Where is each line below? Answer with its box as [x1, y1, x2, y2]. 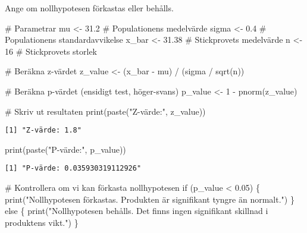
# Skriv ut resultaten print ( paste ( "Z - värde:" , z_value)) [5, 105, 206, 117]
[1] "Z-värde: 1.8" [5, 126, 82, 135]
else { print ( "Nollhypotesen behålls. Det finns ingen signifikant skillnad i [5, 204, 268, 217]
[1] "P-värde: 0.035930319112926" [5, 164, 142, 173]
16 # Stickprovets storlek [5, 45, 98, 57]
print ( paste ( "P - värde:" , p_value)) [5, 143, 126, 155]
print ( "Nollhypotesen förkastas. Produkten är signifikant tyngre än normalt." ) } [5, 193, 295, 205]
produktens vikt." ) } [5, 216, 79, 228]
